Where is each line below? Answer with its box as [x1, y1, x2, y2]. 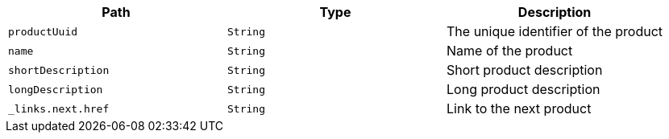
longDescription [8, 83, 103, 96]
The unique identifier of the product [447, 23, 663, 39]
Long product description [447, 81, 600, 97]
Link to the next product [447, 100, 592, 117]
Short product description [447, 62, 603, 78]
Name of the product [447, 43, 573, 59]
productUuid [8, 25, 78, 38]
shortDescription [8, 63, 110, 76]
